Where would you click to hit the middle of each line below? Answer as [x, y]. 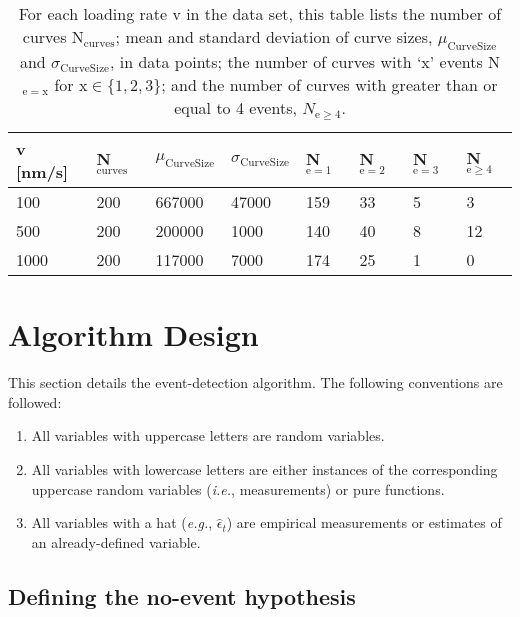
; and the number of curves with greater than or [329, 85]
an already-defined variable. [116, 541]
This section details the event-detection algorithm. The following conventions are [255, 382]
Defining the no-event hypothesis [182, 595]
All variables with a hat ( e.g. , [122, 522]
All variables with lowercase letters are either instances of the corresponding [264, 469]
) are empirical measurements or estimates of [364, 522]
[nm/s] [42, 172]
